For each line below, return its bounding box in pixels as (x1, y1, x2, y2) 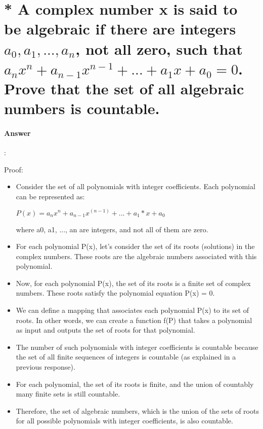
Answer (4, 127, 31, 138)
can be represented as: (16, 191, 85, 201)
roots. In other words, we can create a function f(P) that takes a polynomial (16, 314, 252, 325)
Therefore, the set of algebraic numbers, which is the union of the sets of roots (16, 405, 259, 416)
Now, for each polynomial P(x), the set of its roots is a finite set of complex (16, 277, 251, 288)
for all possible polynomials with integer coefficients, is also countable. (16, 415, 233, 426)
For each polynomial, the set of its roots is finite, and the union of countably (16, 378, 254, 389)
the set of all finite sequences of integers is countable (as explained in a (16, 351, 236, 362)
